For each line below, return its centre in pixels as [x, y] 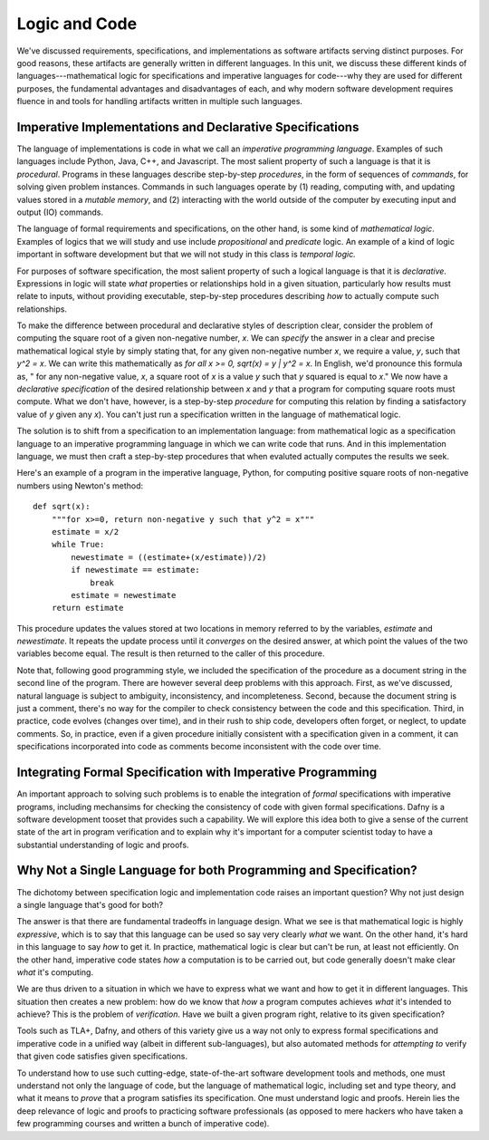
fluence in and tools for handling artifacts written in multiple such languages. [160, 101]
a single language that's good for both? [90, 904]
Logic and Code [77, 24]
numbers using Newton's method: [80, 486]
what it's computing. [55, 972]
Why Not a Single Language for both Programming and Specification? [217, 870]
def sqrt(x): [62, 507]
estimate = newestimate [124, 595]
